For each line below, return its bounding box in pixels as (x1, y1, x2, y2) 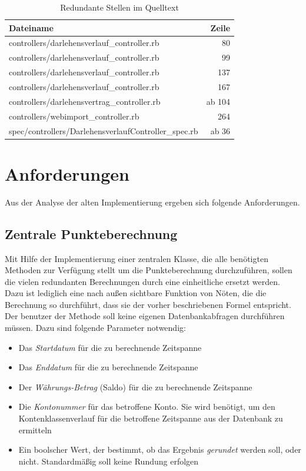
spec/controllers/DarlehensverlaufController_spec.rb (9, 124, 198, 137)
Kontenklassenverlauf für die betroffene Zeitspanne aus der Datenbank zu (18, 412, 283, 424)
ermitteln (18, 423, 52, 436)
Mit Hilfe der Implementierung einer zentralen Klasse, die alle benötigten (5, 252, 268, 264)
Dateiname (9, 21, 54, 34)
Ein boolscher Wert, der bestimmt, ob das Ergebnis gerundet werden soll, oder (18, 443, 301, 456)
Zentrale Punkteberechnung (5, 224, 178, 243)
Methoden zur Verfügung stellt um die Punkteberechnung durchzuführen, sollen (5, 264, 292, 276)
